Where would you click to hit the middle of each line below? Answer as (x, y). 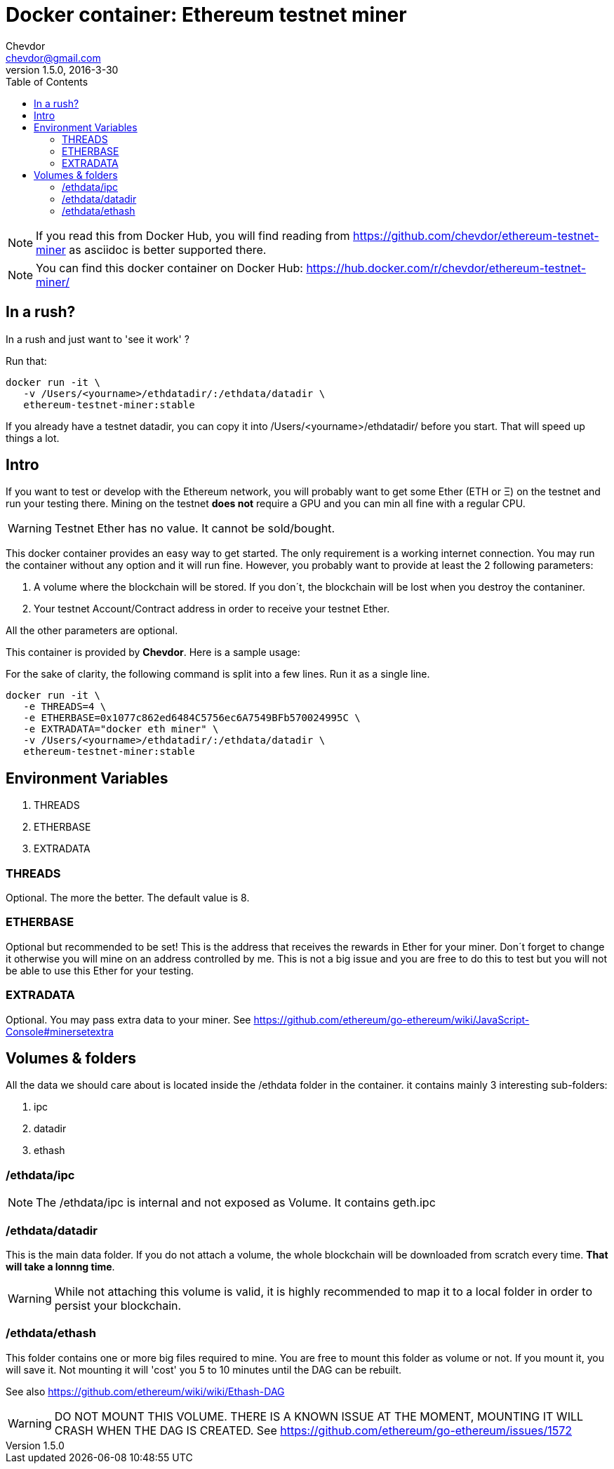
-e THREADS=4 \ (65, 707)
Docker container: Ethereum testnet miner (206, 15)
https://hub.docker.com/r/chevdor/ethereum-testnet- (446, 268)
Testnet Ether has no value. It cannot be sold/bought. (195, 529)
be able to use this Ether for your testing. (100, 970)
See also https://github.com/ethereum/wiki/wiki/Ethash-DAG (145, 1391)
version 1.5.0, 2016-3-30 (62, 69)
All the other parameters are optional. (92, 631)
